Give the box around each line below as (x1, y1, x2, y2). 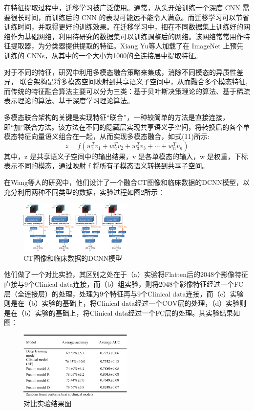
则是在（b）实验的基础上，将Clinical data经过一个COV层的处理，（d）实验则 (4, 298, 247, 308)
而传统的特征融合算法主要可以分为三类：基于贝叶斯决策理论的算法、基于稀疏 (4, 86, 250, 96)
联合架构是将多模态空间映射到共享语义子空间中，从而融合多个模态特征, (20, 76, 248, 87)
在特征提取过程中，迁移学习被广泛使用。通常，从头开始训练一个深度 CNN (4, 2, 240, 12)
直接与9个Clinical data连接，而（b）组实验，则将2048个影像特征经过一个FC (4, 279, 244, 289)
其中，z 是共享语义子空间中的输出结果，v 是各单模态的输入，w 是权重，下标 (4, 151, 248, 161)
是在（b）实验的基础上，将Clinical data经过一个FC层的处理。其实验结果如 (4, 307, 240, 318)
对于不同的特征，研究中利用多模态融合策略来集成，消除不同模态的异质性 (4, 67, 236, 77)
